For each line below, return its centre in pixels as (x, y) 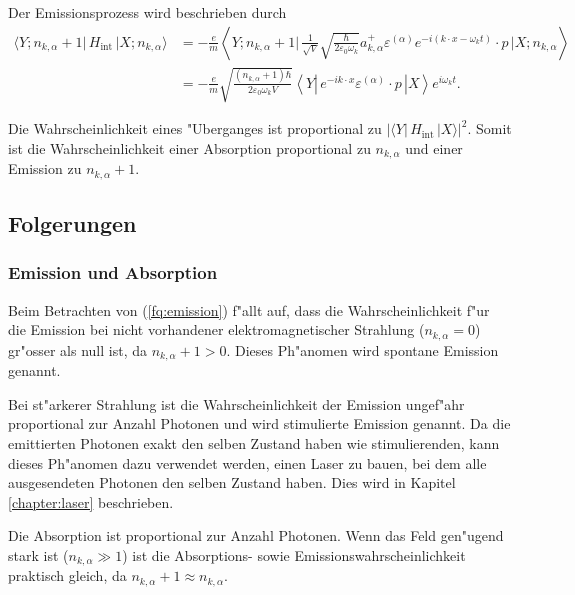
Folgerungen (72, 223)
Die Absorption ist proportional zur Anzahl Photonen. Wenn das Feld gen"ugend (256, 535)
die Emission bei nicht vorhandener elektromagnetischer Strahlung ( (216, 329)
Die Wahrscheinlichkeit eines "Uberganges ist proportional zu (195, 128)
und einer (434, 147)
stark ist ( (38, 554)
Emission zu (45, 168)
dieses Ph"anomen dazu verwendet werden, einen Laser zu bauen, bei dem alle (247, 462)
